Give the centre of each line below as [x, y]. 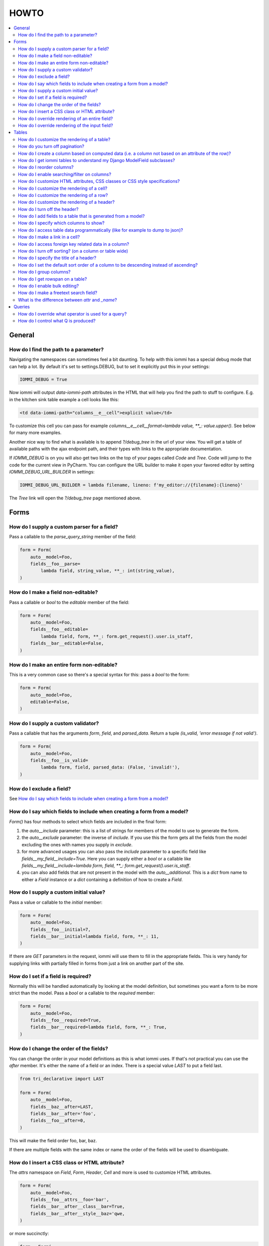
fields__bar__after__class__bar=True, [77, 1207]
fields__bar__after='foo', [63, 1113]
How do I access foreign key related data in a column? [74, 244]
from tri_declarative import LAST [62, 1079]
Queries [22, 307]
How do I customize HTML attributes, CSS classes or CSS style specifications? [99, 181]
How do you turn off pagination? [51, 147]
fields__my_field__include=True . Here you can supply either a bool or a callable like [106, 858]
